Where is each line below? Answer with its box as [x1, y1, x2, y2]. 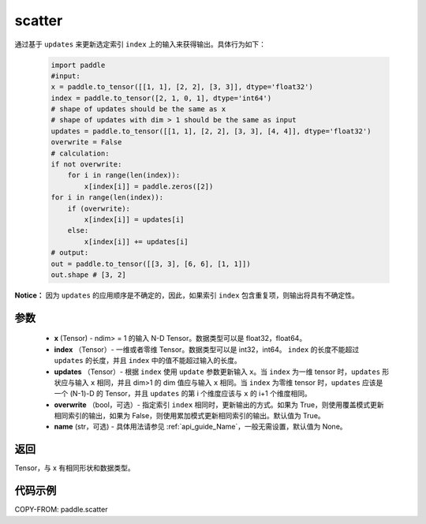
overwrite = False [50, 138, 122, 147]
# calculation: [50, 148, 110, 158]
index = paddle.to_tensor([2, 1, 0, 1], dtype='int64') [50, 93, 272, 103]
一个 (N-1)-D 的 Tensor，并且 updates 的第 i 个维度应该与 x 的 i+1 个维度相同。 [54, 389, 312, 399]
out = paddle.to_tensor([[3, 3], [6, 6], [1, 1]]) [50, 259, 252, 268]
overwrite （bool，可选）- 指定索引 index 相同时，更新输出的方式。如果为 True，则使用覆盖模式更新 [54, 399, 384, 410]
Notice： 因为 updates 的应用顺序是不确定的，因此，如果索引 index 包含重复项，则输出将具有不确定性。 [14, 290, 359, 300]
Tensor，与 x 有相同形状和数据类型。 [14, 463, 135, 473]
